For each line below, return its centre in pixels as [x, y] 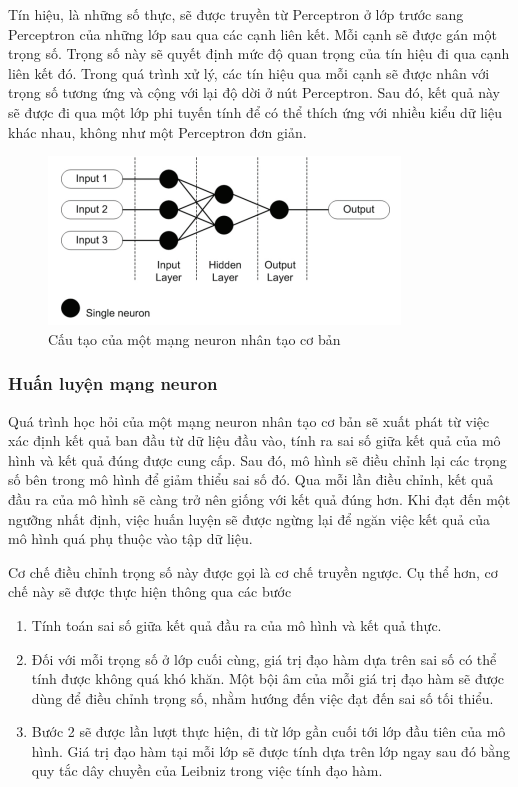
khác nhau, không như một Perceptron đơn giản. [157, 131]
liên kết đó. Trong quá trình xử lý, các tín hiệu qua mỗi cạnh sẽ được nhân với [249, 72]
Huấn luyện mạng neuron [113, 383]
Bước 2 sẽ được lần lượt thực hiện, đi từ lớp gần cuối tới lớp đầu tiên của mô [268, 731]
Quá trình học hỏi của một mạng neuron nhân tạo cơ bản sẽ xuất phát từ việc [249, 420]
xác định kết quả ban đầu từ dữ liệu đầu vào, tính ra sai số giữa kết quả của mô [254, 440]
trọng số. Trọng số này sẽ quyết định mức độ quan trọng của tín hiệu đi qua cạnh [259, 53]
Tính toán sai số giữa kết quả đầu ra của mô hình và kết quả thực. [236, 624]
